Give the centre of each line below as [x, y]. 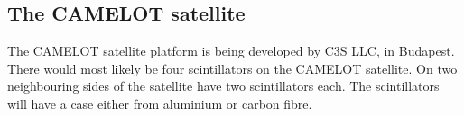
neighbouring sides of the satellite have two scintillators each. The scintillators [223, 86]
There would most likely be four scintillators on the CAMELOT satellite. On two [232, 68]
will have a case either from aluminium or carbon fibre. [160, 103]
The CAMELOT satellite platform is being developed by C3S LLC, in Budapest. [231, 51]
